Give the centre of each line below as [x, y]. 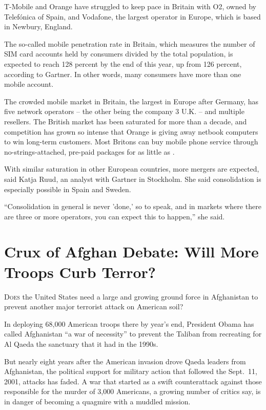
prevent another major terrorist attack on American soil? [94, 306]
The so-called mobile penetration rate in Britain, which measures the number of [130, 43]
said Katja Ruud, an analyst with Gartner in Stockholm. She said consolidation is [133, 179]
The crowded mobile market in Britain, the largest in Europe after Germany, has [131, 101]
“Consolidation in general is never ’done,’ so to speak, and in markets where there [133, 206]
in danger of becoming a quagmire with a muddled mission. [97, 401]
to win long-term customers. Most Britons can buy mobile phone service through [131, 142]
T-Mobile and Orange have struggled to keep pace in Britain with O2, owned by [130, 6]
